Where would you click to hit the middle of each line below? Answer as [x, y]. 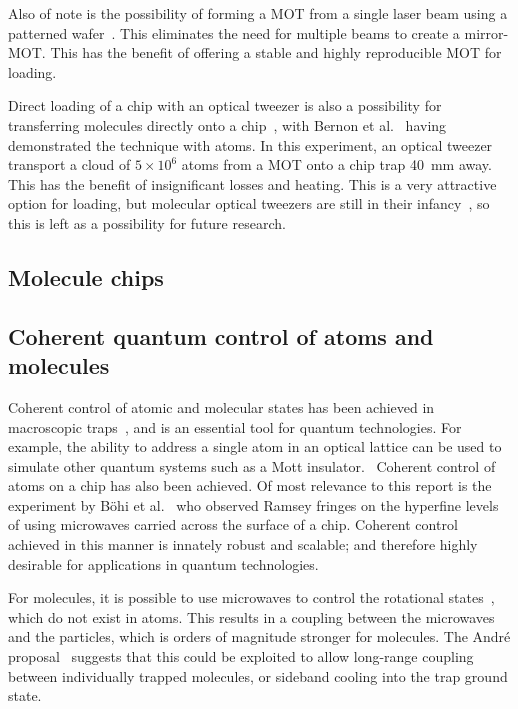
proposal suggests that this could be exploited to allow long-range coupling [241, 656]
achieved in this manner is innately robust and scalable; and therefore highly [243, 544]
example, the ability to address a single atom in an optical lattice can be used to [255, 446]
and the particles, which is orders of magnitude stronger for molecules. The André [259, 636]
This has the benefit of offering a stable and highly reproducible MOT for [276, 52]
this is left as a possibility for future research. [147, 222]
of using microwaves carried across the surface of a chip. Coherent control [233, 524]
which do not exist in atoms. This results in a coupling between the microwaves [251, 616]
